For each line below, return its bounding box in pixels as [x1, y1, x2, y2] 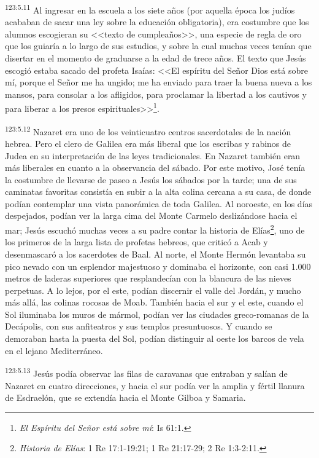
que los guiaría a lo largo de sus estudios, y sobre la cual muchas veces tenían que [5, 39, 312, 52]
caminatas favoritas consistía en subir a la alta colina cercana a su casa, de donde [5, 185, 312, 198]
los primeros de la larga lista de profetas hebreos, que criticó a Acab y [5, 235, 268, 248]
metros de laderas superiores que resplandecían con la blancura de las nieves [5, 272, 291, 285]
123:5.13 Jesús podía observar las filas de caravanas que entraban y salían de [5, 365, 288, 379]
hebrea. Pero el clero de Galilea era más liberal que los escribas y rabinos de [5, 136, 291, 149]
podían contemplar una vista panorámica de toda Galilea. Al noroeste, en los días [5, 197, 313, 210]
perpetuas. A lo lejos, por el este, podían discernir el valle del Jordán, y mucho [5, 283, 301, 296]
